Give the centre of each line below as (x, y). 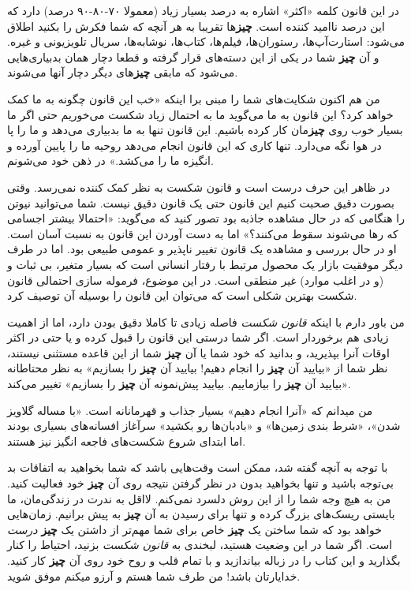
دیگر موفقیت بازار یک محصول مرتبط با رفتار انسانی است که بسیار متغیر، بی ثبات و (205, 264)
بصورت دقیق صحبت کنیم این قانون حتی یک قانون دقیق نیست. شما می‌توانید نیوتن (201, 202)
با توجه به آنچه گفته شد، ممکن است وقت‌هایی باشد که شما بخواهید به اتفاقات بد (198, 467)
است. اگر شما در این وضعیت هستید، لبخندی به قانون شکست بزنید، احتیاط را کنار (200, 545)
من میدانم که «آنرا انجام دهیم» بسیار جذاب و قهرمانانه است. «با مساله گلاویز (190, 410)
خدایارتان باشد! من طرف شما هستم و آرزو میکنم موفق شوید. (154, 575)
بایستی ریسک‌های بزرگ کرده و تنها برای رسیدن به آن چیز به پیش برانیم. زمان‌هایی (201, 514)
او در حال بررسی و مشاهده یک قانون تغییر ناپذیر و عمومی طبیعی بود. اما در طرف (202, 249)
